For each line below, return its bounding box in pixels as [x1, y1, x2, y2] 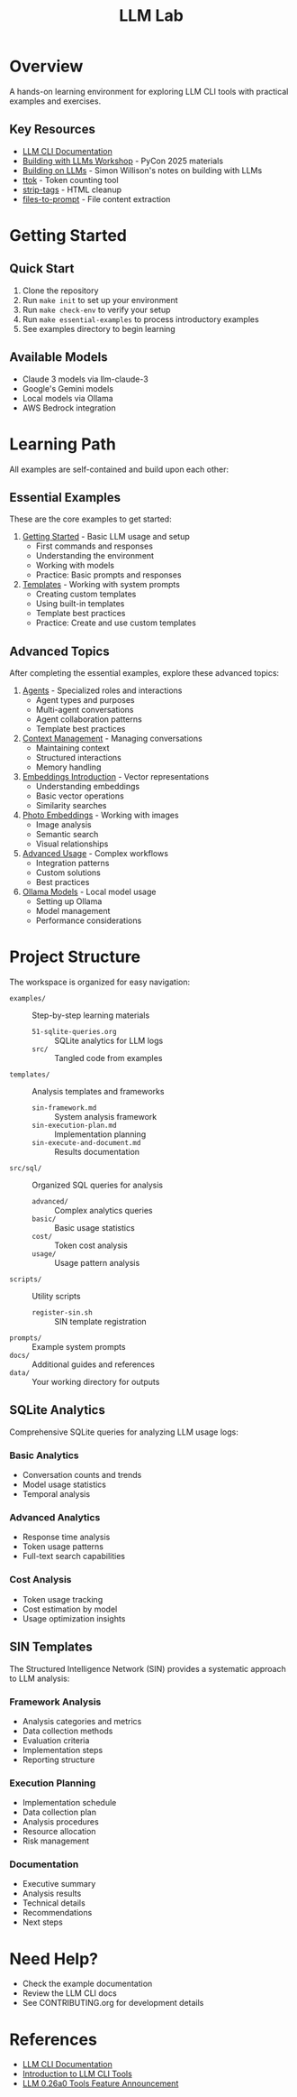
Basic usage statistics [54, 1223, 135, 1233]
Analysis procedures [22, 1816, 99, 1827]
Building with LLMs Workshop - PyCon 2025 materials [22, 155, 223, 166]
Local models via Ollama [22, 393, 114, 403]
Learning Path [9, 434, 117, 454]
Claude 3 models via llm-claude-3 [22, 374, 148, 384]
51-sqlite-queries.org [31, 1028, 117, 1037]
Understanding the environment [35, 550, 155, 561]
